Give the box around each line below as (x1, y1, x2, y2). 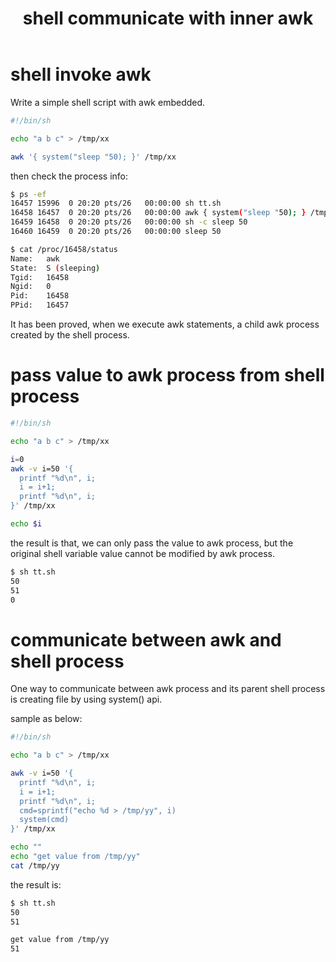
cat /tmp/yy (10, 860, 60, 871)
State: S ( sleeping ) (10, 263, 101, 273)
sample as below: (10, 713, 83, 725)
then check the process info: (10, 170, 128, 182)
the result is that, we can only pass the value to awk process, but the (10, 537, 294, 549)
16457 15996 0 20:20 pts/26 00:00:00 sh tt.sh (10, 198, 222, 209)
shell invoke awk (10, 63, 152, 86)
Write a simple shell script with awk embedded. (10, 96, 206, 108)
